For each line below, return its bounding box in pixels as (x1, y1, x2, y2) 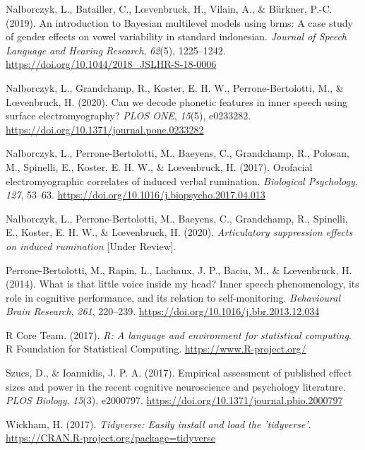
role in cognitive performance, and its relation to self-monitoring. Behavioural (6, 290, 341, 304)
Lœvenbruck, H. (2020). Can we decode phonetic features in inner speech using (6, 94, 347, 109)
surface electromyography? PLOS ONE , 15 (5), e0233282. (6, 108, 251, 123)
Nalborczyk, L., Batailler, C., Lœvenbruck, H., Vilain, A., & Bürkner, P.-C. (6, 1, 333, 16)
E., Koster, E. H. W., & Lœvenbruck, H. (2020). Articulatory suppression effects (6, 225, 353, 239)
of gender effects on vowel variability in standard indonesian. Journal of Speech (6, 29, 347, 44)
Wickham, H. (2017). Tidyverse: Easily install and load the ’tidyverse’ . (6, 416, 311, 431)
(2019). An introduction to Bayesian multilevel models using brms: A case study (6, 15, 353, 30)
